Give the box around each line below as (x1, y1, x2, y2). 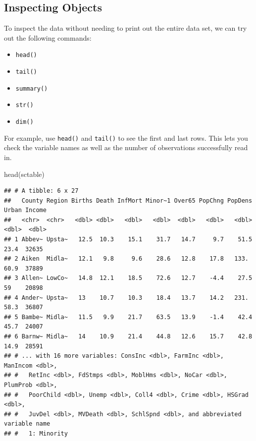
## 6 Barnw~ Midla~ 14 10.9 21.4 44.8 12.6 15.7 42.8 (4, 333, 253, 340)
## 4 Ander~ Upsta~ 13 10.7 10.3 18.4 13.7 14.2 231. (4, 294, 249, 301)
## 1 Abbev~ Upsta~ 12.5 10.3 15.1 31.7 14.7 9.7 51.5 (4, 236, 253, 243)
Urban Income (4, 207, 47, 214)
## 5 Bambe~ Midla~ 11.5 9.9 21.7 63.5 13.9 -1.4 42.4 (4, 313, 253, 321)
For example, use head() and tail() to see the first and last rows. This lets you (4, 132, 248, 143)
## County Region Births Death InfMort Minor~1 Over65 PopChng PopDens (4, 197, 253, 204)
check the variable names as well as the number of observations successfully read (4, 142, 248, 153)
